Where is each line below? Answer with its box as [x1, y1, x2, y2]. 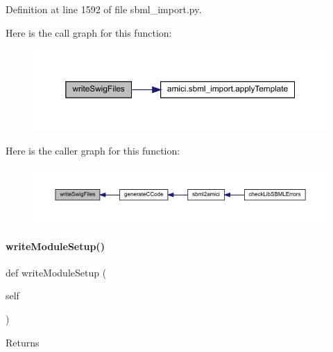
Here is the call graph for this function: [6, 25, 172, 39]
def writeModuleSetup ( [6, 265, 107, 279]
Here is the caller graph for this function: [6, 143, 180, 157]
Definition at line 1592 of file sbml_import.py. [6, 2, 202, 16]
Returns [6, 335, 40, 349]
